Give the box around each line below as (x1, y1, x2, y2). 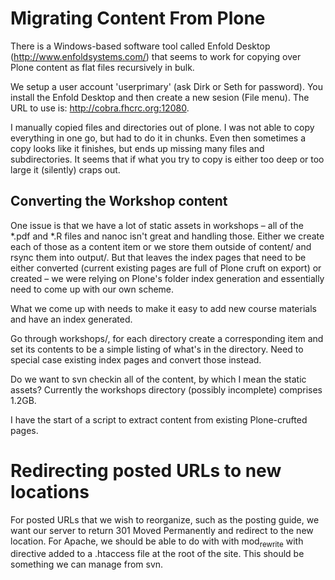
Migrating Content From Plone (10, 7, 266, 30)
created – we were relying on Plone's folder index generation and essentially (10, 272, 325, 284)
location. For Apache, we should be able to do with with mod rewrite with (10, 535, 304, 549)
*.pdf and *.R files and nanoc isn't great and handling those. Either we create (10, 230, 325, 242)
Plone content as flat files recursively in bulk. (10, 61, 195, 73)
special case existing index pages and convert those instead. (10, 353, 262, 366)
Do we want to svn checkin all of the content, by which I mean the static (10, 373, 307, 385)
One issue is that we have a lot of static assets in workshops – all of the (10, 219, 304, 231)
